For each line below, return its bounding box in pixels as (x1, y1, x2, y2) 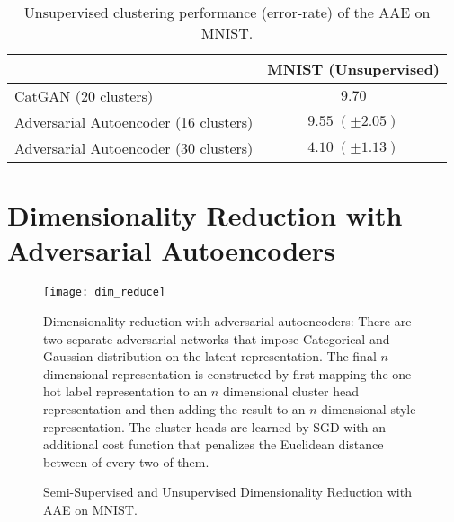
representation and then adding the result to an (43, 399, 306, 418)
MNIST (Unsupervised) (267, 58, 441, 79)
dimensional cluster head (222, 382, 359, 401)
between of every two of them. (43, 452, 209, 471)
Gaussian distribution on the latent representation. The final (43, 347, 377, 366)
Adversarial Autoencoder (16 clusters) (14, 111, 254, 132)
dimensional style (321, 399, 416, 418)
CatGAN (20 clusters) (14, 85, 154, 106)
